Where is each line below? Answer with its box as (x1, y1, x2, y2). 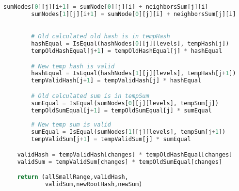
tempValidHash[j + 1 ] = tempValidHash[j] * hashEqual (31, 77, 202, 84)
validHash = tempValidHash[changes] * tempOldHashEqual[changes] (17, 151, 233, 158)
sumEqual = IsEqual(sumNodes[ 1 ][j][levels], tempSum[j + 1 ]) (31, 128, 226, 136)
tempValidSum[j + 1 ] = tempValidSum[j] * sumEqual (31, 136, 191, 143)
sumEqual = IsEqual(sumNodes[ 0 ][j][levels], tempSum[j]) (31, 99, 219, 107)
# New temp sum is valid (31, 121, 111, 128)
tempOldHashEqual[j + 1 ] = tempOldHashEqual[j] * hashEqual (31, 48, 223, 55)
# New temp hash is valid (31, 63, 115, 70)
